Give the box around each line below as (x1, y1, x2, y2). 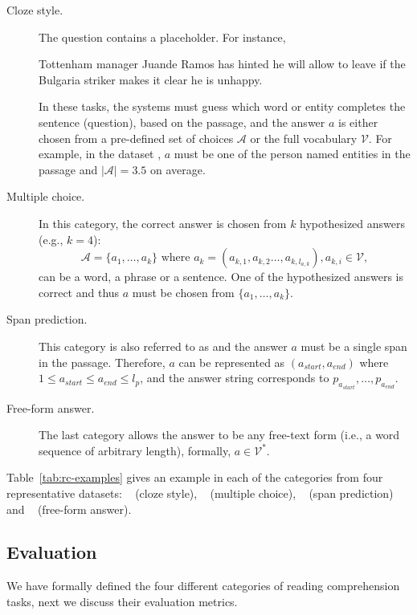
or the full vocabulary (250, 129, 358, 146)
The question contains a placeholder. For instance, (39, 28, 286, 45)
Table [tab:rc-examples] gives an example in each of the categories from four (6, 469, 383, 486)
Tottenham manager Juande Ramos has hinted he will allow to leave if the (39, 55, 406, 72)
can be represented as (178, 353, 285, 370)
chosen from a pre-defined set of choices (39, 129, 234, 146)
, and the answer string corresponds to (140, 369, 329, 386)
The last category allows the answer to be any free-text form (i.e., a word (39, 426, 400, 443)
